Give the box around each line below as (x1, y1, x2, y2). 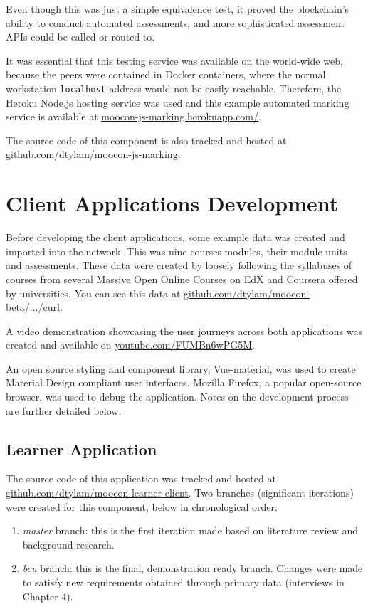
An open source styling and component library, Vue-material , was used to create (6, 361, 356, 376)
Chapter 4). (22, 588, 73, 603)
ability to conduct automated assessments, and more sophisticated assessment (6, 15, 345, 30)
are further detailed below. (6, 403, 122, 418)
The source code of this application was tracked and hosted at (6, 471, 276, 486)
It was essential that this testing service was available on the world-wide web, (6, 53, 343, 68)
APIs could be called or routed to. (6, 29, 155, 44)
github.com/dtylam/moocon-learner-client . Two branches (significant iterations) (6, 485, 354, 500)
